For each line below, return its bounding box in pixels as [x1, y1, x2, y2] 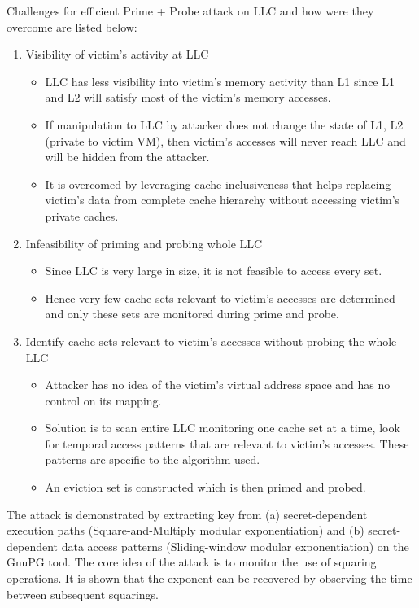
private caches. [45, 207, 119, 224]
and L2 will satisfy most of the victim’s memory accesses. [45, 89, 331, 106]
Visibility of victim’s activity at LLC [25, 46, 209, 63]
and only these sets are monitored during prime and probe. [45, 305, 339, 322]
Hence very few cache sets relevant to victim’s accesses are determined [45, 289, 395, 306]
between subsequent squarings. [7, 585, 159, 602]
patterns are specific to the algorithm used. [45, 451, 260, 468]
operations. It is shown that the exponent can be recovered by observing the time [7, 570, 412, 587]
